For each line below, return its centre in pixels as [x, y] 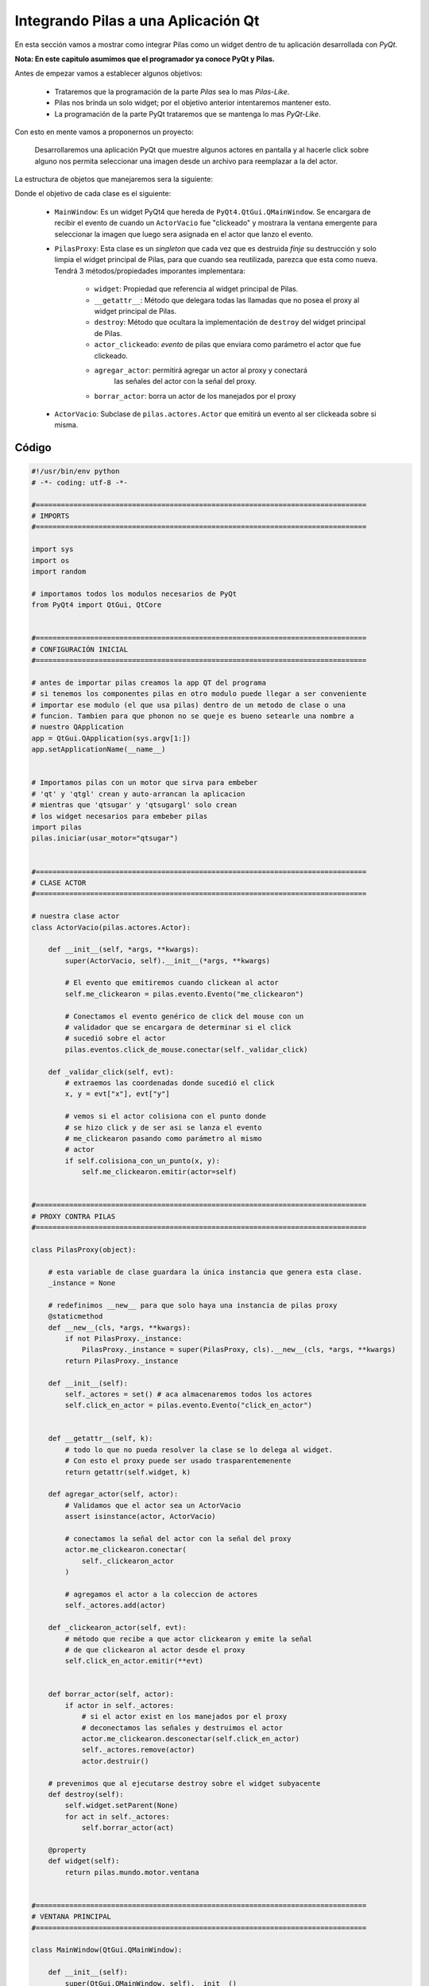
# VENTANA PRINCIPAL [71, 1917]
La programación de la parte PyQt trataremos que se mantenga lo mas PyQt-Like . [187, 114]
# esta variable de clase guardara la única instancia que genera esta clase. [205, 1272]
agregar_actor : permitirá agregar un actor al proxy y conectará [201, 370]
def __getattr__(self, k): [101, 1439]
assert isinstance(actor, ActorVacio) [140, 1517]
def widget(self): [84, 1861]
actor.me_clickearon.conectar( [126, 1550]
